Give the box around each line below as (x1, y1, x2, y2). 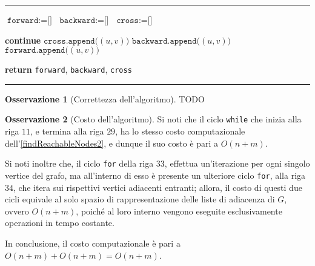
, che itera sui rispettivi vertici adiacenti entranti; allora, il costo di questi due (13, 181, 302, 193)
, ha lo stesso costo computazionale (115, 125, 245, 138)
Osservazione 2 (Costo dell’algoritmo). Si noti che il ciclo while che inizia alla (5, 113, 302, 125)
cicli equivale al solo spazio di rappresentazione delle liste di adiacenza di (5, 193, 275, 205)
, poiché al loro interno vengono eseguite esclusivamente (76, 204, 282, 217)
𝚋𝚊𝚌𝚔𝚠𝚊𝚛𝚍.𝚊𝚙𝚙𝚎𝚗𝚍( (131, 36, 201, 45)
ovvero (5, 204, 29, 217)
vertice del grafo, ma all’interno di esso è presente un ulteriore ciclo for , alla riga (5, 168, 306, 181)
